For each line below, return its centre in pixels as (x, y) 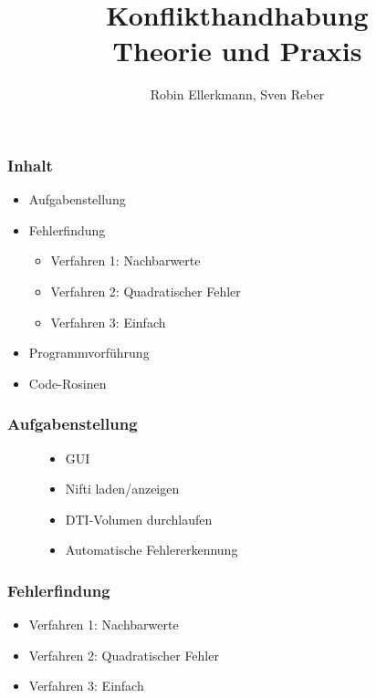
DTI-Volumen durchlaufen (139, 519)
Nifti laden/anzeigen (122, 489)
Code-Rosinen (68, 383)
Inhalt (30, 165)
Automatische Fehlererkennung (151, 550)
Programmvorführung (89, 353)
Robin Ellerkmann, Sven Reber (237, 94)
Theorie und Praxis (237, 51)
